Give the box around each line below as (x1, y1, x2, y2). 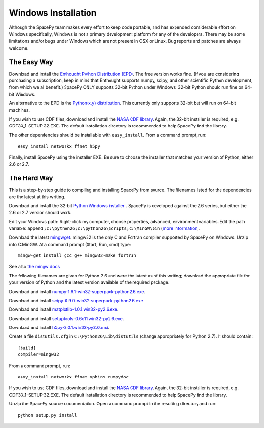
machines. (9, 107, 30, 113)
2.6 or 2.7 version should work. (9, 210, 72, 215)
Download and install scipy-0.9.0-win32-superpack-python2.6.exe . (9, 297, 145, 303)
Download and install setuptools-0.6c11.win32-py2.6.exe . (9, 315, 124, 321)
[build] (18, 345, 36, 351)
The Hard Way (9, 174, 53, 182)
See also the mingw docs (9, 264, 60, 270)
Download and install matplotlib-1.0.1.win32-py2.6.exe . (9, 306, 119, 312)
